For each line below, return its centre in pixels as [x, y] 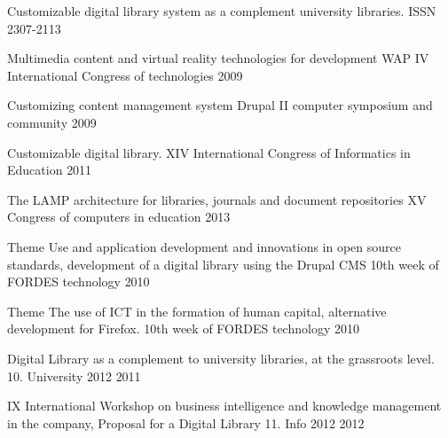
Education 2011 [50, 170]
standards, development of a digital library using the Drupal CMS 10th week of [223, 264]
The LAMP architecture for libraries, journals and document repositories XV [217, 199]
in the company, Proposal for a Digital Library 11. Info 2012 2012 [186, 422]
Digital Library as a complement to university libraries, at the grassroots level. [221, 358]
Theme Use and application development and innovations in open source [204, 246]
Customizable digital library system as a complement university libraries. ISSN [222, 11]
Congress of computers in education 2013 [119, 217]
